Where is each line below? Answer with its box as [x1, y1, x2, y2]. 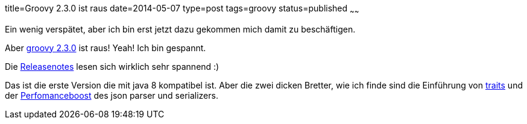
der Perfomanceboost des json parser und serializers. [5, 90, 218, 101]
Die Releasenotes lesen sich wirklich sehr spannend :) [5, 61, 219, 72]
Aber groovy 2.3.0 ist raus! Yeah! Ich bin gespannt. [5, 42, 206, 53]
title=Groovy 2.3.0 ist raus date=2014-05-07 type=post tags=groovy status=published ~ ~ [5, 3, 359, 16]
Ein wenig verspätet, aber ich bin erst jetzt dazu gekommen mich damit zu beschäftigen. [5, 23, 356, 34]
